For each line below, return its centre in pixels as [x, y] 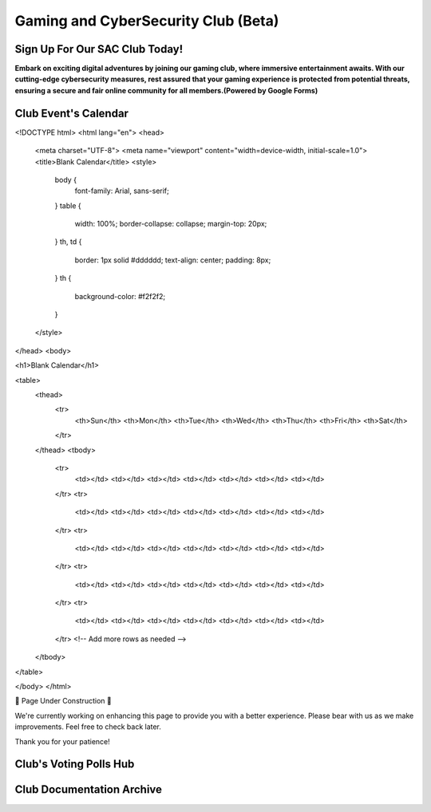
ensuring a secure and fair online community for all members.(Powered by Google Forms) [166, 90]
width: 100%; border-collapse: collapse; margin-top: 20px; [171, 224]
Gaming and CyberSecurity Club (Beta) [147, 21]
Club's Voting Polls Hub [75, 765]
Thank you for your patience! [63, 741]
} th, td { [68, 242]
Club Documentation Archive [89, 790]
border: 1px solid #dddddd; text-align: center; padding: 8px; [173, 260]
